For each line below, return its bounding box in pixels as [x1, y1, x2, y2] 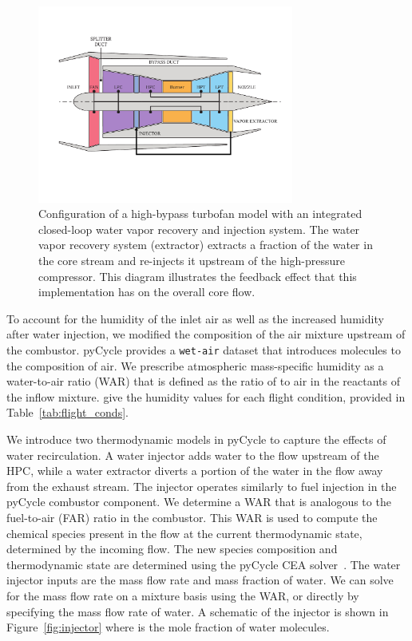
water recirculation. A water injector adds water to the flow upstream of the [6, 446, 379, 463]
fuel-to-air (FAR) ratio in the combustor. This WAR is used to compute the [6, 508, 378, 525]
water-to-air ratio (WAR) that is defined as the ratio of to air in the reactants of [6, 373, 400, 390]
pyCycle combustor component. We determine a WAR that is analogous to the [6, 493, 391, 510]
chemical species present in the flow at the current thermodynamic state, [6, 524, 362, 541]
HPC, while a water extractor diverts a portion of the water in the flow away [6, 462, 383, 479]
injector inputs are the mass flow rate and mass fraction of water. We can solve [6, 572, 394, 588]
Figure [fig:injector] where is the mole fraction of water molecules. [6, 619, 330, 635]
